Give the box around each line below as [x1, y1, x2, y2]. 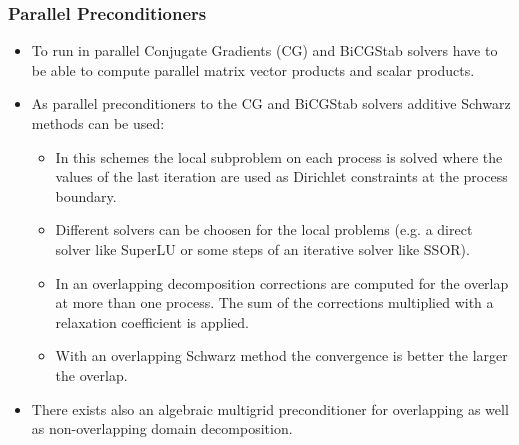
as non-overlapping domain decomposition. [31, 418, 293, 439]
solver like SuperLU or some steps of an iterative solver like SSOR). [55, 238, 470, 259]
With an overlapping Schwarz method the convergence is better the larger [55, 345, 508, 366]
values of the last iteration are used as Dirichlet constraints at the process [55, 166, 508, 187]
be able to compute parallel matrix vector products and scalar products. [31, 59, 475, 80]
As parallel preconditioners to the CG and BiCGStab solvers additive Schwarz [31, 93, 511, 114]
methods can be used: [31, 113, 165, 133]
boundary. [55, 185, 117, 206]
